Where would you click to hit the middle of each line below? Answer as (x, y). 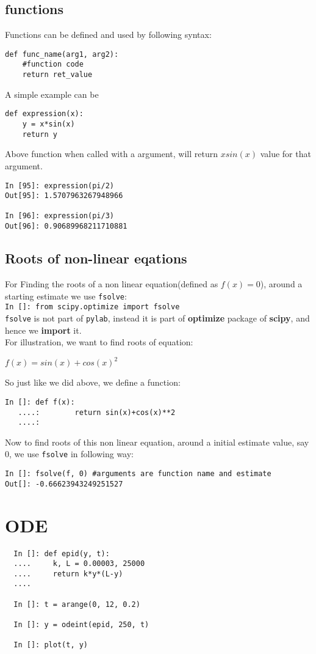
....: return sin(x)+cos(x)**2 (97, 412)
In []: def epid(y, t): (62, 553)
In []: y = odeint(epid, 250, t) (81, 625)
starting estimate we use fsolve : (66, 296)
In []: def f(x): (40, 402)
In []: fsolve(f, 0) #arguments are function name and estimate (138, 474)
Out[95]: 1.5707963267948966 (64, 196)
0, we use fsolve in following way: (70, 454)
